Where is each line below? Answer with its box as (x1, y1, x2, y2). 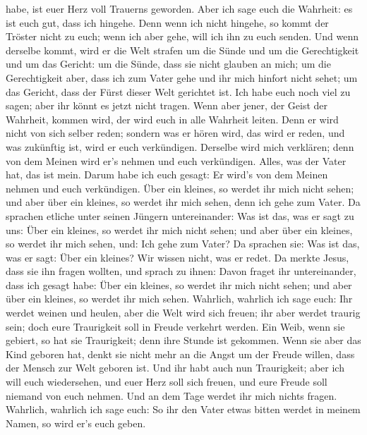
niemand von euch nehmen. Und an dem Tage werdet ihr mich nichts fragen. (6, 388, 337, 403)
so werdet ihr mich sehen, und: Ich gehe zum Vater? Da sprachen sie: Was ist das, (6, 236, 360, 251)
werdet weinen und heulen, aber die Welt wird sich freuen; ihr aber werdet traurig (6, 305, 361, 320)
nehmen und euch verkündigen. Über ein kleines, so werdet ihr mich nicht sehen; (6, 180, 354, 195)
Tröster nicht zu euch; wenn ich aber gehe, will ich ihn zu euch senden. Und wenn (6, 29, 359, 44)
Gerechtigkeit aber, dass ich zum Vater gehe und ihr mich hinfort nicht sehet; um (6, 70, 358, 85)
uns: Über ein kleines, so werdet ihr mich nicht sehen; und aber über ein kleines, (6, 222, 353, 237)
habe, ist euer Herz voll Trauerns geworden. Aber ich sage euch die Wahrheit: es (6, 1, 353, 16)
